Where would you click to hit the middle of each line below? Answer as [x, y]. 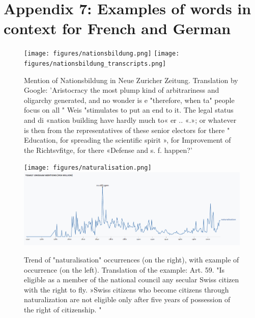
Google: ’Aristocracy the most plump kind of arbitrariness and [122, 90]
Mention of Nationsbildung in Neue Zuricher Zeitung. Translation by [131, 80]
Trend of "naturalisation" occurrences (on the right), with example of [132, 260]
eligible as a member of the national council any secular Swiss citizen [132, 280]
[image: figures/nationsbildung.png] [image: [102, 54]
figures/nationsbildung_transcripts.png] [95, 63]
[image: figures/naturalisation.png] [88, 168]
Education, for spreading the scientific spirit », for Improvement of [127, 140]
